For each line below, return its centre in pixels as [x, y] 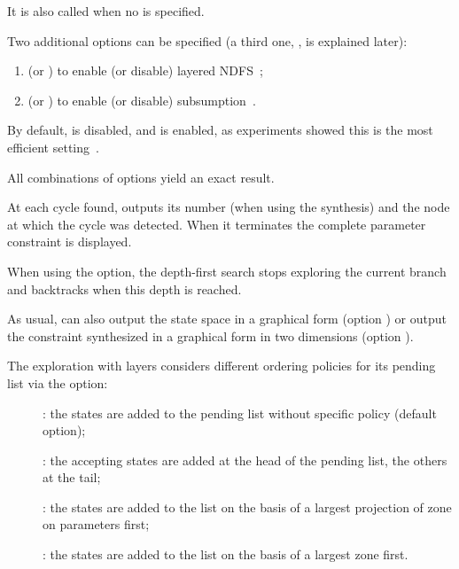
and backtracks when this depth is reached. [124, 288]
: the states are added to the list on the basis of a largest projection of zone [247, 507]
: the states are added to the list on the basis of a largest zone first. [226, 554]
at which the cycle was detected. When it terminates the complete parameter [217, 224]
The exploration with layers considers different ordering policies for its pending [222, 366]
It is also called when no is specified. [106, 11]
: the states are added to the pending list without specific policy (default [240, 413]
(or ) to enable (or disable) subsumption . [142, 100]
